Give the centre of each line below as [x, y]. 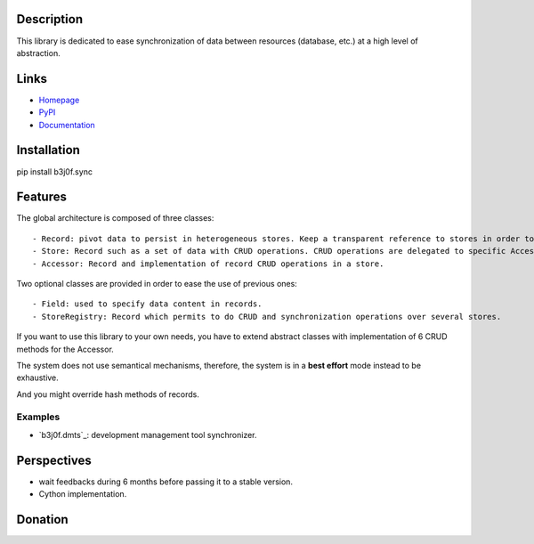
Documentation [67, 125]
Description [50, 19]
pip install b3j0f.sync [55, 171]
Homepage [59, 100]
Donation [42, 520]
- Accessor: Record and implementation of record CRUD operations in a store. [208, 264]
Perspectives [54, 460]
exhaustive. [38, 378]
